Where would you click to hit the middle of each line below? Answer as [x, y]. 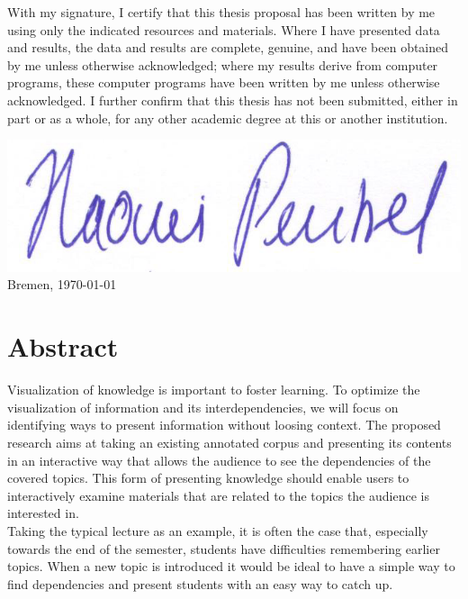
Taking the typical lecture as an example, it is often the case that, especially [218, 530]
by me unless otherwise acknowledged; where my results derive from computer [223, 64]
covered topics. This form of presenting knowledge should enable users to [208, 478]
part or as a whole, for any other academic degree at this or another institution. [228, 118]
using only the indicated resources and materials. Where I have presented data [224, 29]
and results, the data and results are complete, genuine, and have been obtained [228, 47]
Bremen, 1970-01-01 [62, 284]
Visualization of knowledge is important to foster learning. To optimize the [214, 390]
